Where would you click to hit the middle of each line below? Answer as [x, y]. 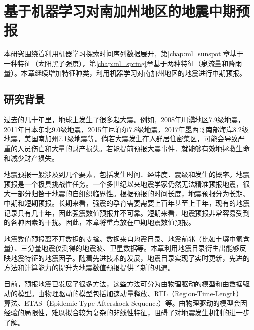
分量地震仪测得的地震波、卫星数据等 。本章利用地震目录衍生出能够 [133, 248]
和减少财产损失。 [31, 158]
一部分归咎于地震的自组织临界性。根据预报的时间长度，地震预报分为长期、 [130, 193]
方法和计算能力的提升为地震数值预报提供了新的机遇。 [89, 267]
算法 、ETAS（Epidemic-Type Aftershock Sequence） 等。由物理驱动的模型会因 [126, 303]
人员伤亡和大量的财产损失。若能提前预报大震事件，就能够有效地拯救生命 [133, 148]
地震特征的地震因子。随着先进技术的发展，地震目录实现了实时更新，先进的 [130, 258]
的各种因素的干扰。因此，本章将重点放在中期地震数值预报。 [99, 222]
